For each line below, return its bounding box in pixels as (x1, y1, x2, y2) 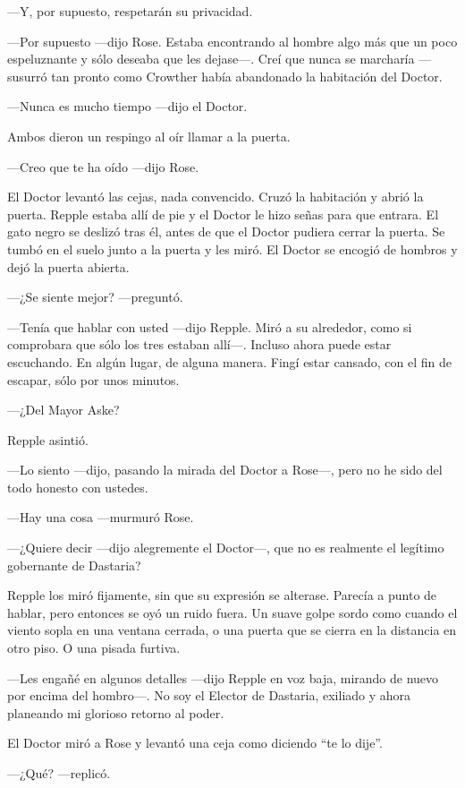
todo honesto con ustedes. (7, 477, 148, 496)
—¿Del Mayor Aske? (7, 400, 120, 419)
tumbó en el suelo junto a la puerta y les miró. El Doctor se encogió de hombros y (7, 239, 458, 258)
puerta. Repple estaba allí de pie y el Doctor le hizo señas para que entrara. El (7, 204, 439, 223)
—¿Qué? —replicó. (7, 764, 111, 782)
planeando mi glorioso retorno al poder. (7, 703, 224, 722)
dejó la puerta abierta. (7, 257, 130, 276)
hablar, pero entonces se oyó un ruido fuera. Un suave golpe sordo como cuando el (7, 603, 458, 621)
